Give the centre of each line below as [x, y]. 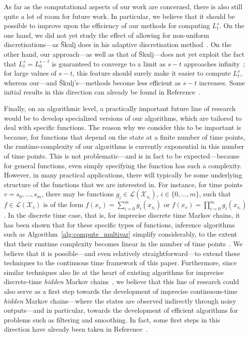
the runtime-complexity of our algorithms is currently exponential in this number [124, 146]
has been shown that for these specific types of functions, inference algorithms [119, 224]
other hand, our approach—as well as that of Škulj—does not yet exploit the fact [124, 54]
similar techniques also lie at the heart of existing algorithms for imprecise [114, 272]
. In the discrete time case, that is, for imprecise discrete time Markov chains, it [122, 215]
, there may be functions [78, 194]
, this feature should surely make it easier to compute [152, 73]
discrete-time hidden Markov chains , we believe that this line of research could [122, 281]
